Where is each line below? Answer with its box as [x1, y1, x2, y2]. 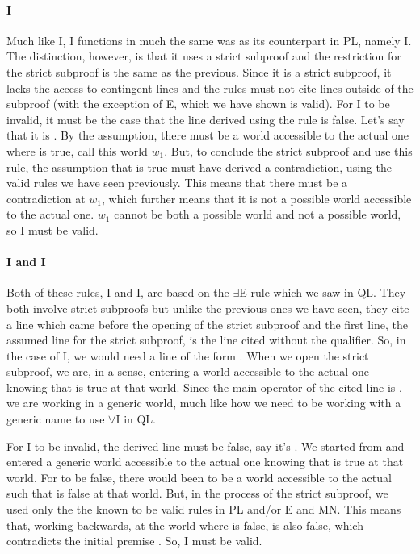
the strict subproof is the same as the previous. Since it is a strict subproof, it [6, 63, 392, 80]
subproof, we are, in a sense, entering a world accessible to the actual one [6, 363, 369, 380]
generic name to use [6, 410, 105, 427]
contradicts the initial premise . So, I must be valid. [6, 532, 262, 549]
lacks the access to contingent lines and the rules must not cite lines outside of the [6, 79, 414, 96]
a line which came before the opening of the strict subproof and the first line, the [6, 315, 409, 332]
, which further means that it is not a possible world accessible [102, 190, 412, 206]
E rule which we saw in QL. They [239, 284, 406, 301]
